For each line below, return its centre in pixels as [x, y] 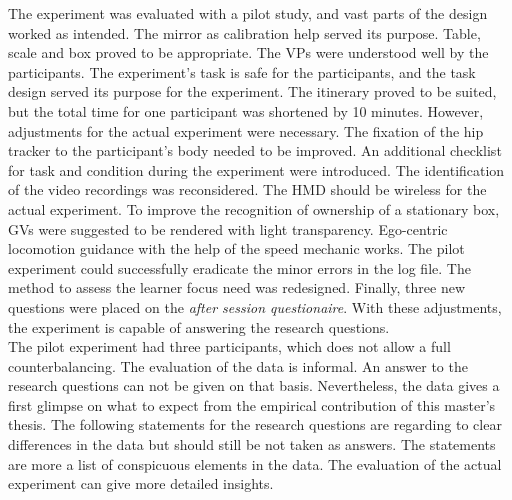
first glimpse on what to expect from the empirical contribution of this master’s [252, 404]
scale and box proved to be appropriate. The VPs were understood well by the [248, 52]
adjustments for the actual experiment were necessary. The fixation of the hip [246, 130]
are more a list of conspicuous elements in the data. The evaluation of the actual [255, 463]
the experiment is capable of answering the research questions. [199, 326]
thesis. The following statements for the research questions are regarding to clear [255, 424]
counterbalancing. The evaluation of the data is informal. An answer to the [238, 365]
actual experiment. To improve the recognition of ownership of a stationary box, [254, 208]
